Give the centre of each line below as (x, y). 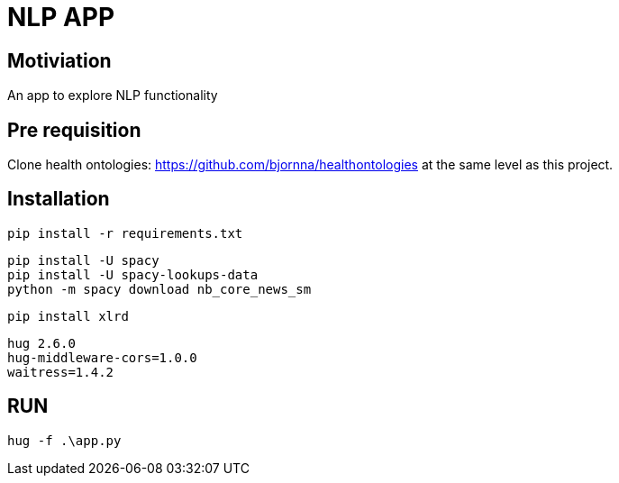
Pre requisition (74, 130)
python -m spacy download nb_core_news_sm (159, 289)
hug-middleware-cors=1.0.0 (102, 357)
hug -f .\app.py (64, 440)
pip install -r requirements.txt (125, 233)
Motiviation (59, 60)
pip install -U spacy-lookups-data (133, 274)
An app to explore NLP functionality (113, 96)
